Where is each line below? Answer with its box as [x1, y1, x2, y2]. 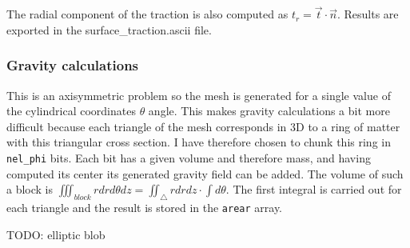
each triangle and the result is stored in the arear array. [6, 199, 283, 216]
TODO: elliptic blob [6, 226, 105, 242]
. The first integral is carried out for [225, 181, 402, 198]
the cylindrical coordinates [6, 102, 136, 119]
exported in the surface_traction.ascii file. [6, 21, 212, 38]
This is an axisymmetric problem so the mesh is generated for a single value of [6, 86, 391, 103]
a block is [6, 181, 54, 198]
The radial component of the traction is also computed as [6, 6, 289, 22]
